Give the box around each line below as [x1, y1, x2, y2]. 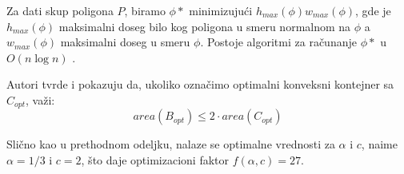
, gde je [355, 2, 391, 18]
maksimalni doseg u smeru [60, 34, 190, 50]
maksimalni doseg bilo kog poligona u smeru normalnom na [58, 18, 351, 34]
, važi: [26, 91, 55, 108]
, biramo [124, 2, 166, 18]
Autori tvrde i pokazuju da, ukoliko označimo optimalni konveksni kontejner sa [6, 76, 394, 93]
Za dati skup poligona [6, 2, 114, 18]
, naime [361, 136, 398, 152]
